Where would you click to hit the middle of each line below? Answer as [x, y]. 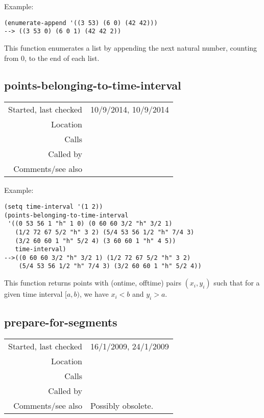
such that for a [237, 283]
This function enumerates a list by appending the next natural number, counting [131, 47]
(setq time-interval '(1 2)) [54, 206]
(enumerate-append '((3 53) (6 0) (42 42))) [81, 23]
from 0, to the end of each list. [52, 58]
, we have [94, 294]
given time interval [33, 294]
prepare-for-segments [61, 322]
